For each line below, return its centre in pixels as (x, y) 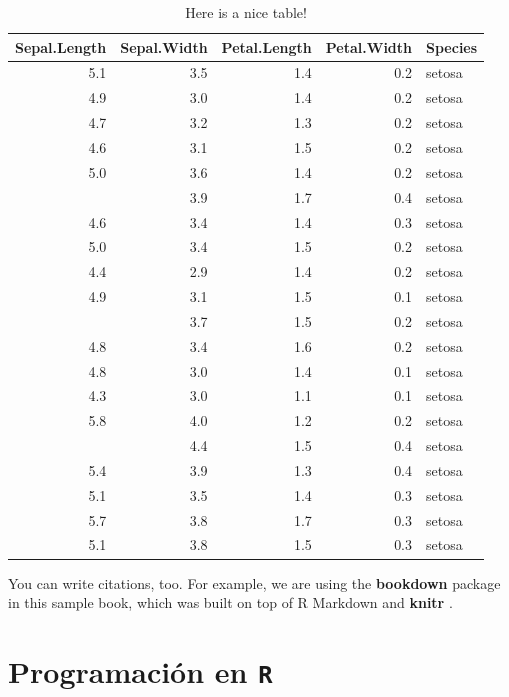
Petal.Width (369, 46)
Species (452, 46)
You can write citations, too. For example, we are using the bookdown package (254, 582)
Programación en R (140, 670)
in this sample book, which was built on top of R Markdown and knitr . (230, 602)
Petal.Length (266, 46)
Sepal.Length (61, 46)
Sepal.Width (164, 46)
